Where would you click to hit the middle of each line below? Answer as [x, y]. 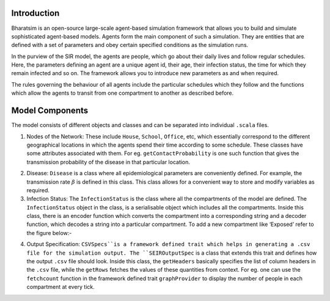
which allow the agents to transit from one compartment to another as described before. [123, 93]
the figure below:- [49, 233]
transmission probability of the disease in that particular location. [108, 162]
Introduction [35, 13]
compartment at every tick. [61, 287]
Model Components [50, 111]
